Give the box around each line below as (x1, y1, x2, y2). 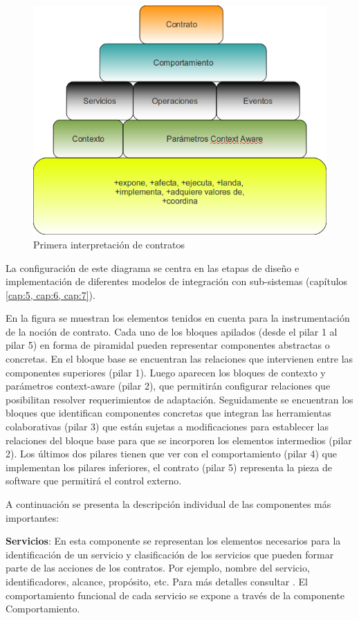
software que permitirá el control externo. (6, 473, 182, 488)
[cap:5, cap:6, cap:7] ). (6, 287, 95, 302)
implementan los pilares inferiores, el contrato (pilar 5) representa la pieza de (6, 459, 332, 474)
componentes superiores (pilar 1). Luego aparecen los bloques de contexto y (6, 365, 326, 379)
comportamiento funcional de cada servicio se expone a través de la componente (6, 587, 344, 602)
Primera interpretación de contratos (33, 237, 185, 251)
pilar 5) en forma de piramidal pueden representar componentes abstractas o (6, 338, 330, 352)
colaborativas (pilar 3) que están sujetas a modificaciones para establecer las (6, 419, 329, 434)
